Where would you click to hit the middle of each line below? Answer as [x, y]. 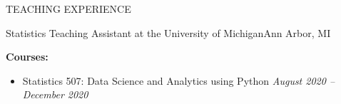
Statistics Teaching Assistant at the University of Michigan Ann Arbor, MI [168, 32]
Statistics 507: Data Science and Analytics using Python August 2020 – [179, 80]
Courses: [27, 57]
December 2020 [55, 94]
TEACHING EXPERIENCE [68, 9]
